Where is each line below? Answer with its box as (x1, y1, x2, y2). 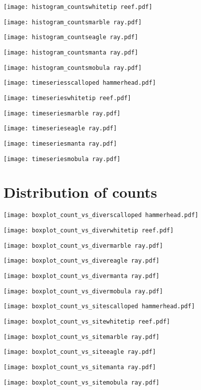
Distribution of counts (3, 182, 157, 202)
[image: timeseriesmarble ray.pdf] (3, 110, 121, 117)
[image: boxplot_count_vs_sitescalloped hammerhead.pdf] (3, 303, 195, 310)
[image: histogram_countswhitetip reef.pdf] (3, 3, 152, 10)
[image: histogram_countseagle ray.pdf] (3, 34, 139, 41)
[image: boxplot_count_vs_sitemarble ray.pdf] (3, 333, 159, 340)
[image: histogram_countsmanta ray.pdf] (3, 49, 139, 56)
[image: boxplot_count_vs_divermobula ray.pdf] (3, 287, 163, 295)
